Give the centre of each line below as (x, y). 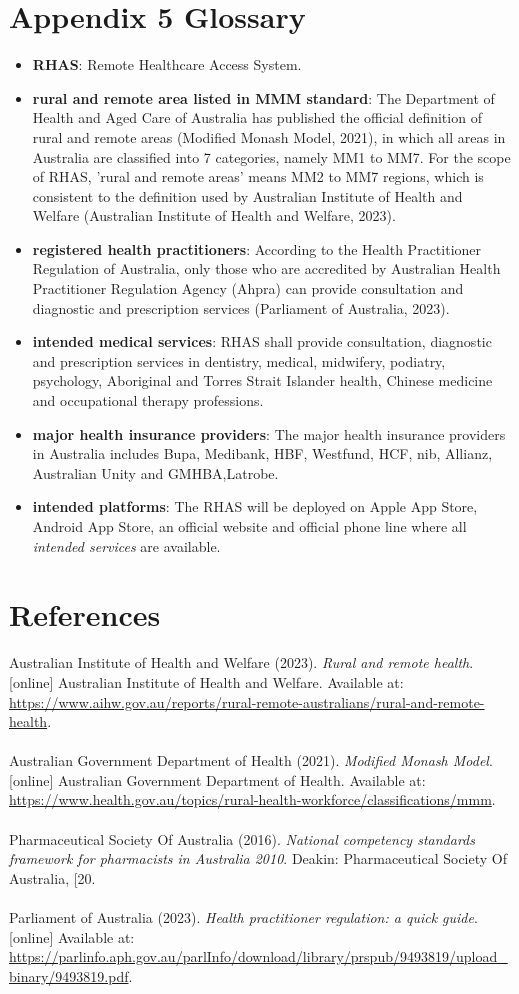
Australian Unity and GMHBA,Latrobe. (155, 472)
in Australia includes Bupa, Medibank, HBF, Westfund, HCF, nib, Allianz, (262, 453)
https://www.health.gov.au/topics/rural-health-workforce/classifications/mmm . (252, 799)
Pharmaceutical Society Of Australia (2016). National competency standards (242, 838)
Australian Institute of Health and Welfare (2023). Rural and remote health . (241, 662)
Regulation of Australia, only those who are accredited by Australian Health (266, 268)
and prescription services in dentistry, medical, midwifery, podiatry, (239, 360)
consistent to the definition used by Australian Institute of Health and (247, 195)
